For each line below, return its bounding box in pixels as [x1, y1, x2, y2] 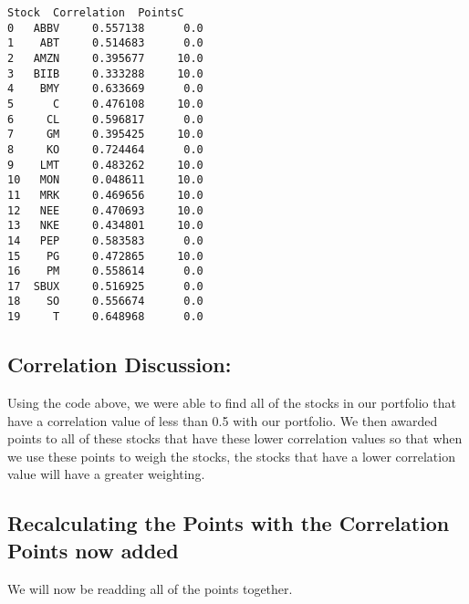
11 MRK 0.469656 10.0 [7, 188, 203, 202]
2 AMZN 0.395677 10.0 [7, 51, 203, 65]
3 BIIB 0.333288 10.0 [7, 67, 203, 80]
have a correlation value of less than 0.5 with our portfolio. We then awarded [7, 411, 438, 430]
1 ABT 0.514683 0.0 [7, 36, 203, 50]
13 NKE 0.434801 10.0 [7, 219, 203, 233]
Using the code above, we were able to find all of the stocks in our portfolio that [7, 392, 456, 411]
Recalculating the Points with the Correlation [7, 509, 450, 537]
